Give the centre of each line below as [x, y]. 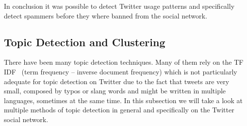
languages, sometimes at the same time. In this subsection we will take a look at [123, 100]
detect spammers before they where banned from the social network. [106, 15]
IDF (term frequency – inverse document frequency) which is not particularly [121, 71]
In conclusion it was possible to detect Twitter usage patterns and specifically [119, 6]
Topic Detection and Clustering [85, 42]
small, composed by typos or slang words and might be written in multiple [115, 91]
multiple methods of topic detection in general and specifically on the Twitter [119, 110]
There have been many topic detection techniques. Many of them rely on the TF [124, 62]
